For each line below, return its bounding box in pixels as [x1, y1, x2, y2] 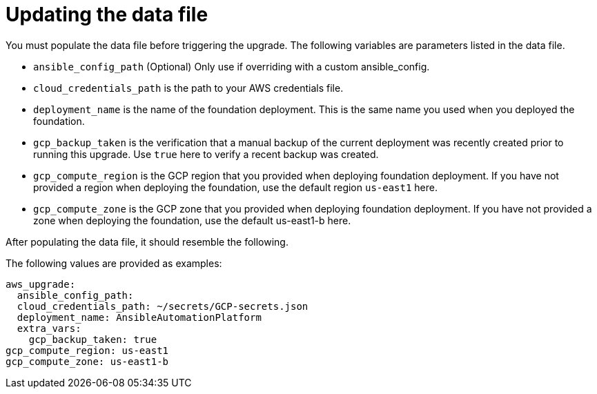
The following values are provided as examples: [6, 257, 222, 269]
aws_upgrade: [6, 278, 76, 290]
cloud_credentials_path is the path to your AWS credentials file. [33, 81, 344, 94]
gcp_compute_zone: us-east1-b [6, 355, 169, 367]
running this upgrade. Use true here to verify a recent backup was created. [33, 148, 379, 160]
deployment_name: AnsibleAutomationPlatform [17, 311, 262, 323]
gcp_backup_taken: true [28, 333, 157, 345]
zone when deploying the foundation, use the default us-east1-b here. [33, 214, 351, 226]
